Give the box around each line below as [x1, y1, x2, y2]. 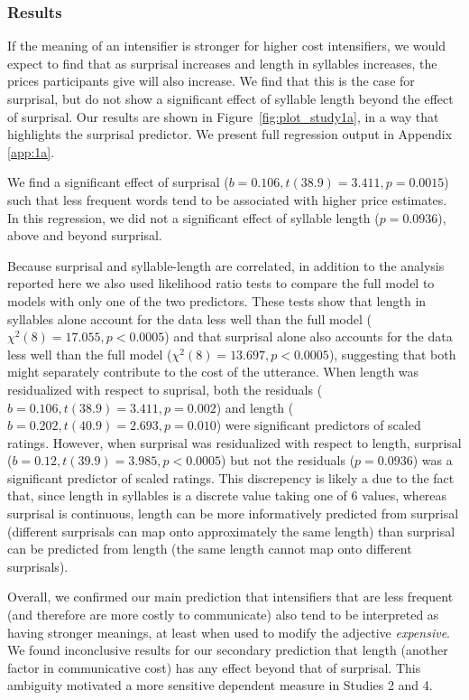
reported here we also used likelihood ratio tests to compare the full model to [7, 274, 435, 293]
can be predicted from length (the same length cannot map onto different [7, 539, 412, 558]
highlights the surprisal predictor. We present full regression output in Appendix [7, 125, 453, 144]
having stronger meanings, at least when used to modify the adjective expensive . [7, 622, 450, 641]
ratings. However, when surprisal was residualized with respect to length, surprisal [7, 433, 462, 452]
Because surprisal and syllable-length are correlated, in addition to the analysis [7, 256, 445, 275]
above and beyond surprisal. [7, 226, 162, 245]
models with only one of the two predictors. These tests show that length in [7, 291, 427, 310]
